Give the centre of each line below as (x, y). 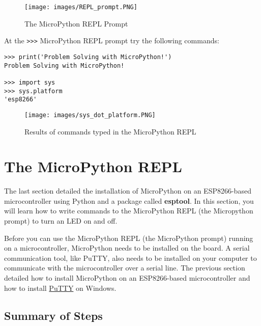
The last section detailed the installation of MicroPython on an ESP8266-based (128, 191)
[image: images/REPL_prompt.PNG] (81, 7)
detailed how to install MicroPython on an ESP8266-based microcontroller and (127, 277)
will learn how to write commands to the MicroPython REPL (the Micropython (129, 211)
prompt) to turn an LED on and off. (61, 221)
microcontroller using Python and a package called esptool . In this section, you (129, 200)
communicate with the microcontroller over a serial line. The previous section (125, 268)
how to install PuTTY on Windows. (60, 288)
